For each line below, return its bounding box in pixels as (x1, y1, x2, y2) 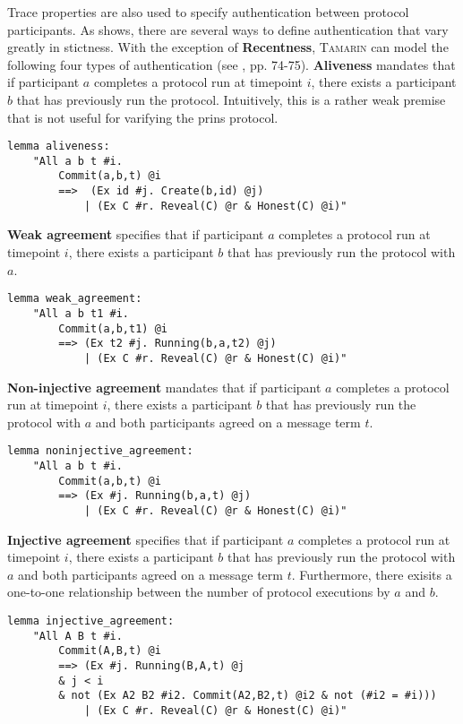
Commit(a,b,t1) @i (58, 322, 167, 335)
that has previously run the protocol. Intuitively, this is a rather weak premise (16, 90, 446, 108)
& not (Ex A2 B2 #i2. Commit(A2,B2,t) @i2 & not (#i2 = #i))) (58, 689, 437, 702)
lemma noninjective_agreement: (7, 444, 193, 458)
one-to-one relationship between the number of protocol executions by (7, 582, 390, 601)
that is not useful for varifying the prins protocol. (7, 108, 279, 126)
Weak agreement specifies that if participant (7, 225, 264, 244)
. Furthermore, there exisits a (291, 565, 452, 583)
